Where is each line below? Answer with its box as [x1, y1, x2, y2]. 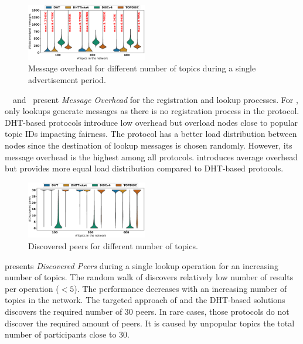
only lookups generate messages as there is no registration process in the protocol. [5, 105, 299, 117]
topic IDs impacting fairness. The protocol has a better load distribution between [5, 128, 297, 140]
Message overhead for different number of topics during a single [28, 62, 256, 74]
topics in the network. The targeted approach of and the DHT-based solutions [5, 294, 285, 306]
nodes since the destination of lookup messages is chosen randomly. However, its [5, 139, 292, 151]
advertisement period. [28, 73, 106, 85]
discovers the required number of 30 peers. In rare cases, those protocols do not [5, 305, 290, 318]
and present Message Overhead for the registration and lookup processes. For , [12, 93, 298, 105]
